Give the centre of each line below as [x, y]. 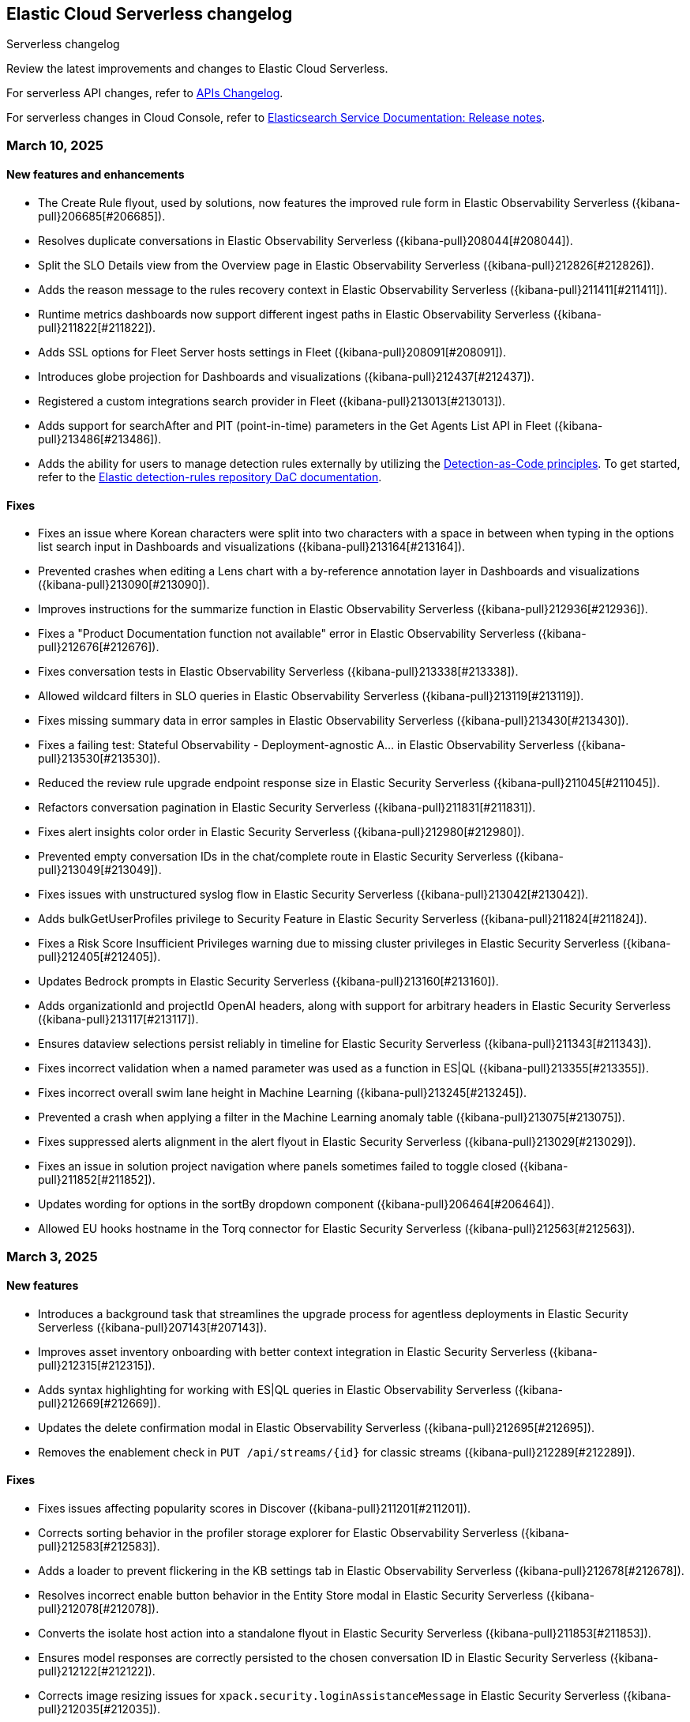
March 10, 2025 [55, 145]
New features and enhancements [96, 175]
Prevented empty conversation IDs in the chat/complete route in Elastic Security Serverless [275, 857]
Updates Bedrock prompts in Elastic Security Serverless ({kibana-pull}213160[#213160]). [268, 982]
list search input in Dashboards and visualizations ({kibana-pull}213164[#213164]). [252, 547]
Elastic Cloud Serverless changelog [150, 14]
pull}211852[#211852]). [97, 1180]
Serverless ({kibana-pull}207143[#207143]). [153, 1327]
